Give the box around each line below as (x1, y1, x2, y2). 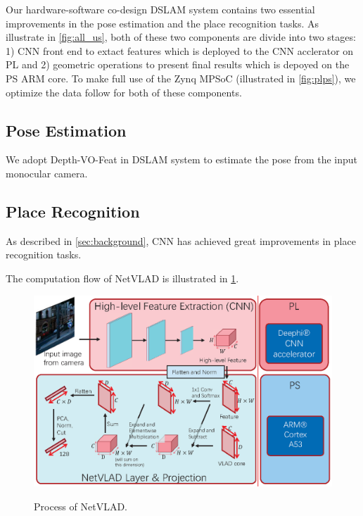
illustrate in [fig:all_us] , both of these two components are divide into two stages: (6, 30, 356, 44)
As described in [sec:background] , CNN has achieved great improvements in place (6, 233, 356, 248)
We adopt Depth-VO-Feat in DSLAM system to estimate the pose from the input (6, 152, 358, 167)
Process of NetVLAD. (34, 498, 127, 513)
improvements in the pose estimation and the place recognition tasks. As (6, 15, 319, 30)
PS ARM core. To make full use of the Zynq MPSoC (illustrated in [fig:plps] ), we (6, 70, 356, 85)
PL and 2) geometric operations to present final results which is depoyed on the (6, 57, 350, 72)
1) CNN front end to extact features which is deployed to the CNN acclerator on (6, 43, 354, 58)
